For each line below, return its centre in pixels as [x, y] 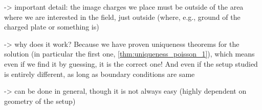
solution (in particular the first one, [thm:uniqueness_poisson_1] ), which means [129, 54]
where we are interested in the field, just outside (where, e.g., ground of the [122, 17]
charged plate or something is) [52, 27]
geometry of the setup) [40, 101]
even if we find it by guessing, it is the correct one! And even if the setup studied [131, 63]
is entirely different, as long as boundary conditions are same [100, 74]
